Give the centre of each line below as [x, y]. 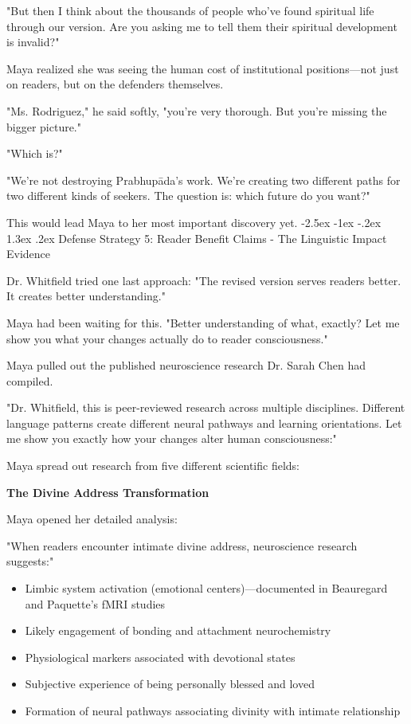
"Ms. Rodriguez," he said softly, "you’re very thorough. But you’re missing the [197, 110]
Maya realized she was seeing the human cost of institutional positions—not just [203, 68]
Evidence [29, 254]
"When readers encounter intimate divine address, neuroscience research [182, 545]
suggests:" [30, 561]
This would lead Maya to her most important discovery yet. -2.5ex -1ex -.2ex [194, 222]
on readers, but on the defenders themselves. [115, 84]
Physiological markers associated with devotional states [160, 657]
